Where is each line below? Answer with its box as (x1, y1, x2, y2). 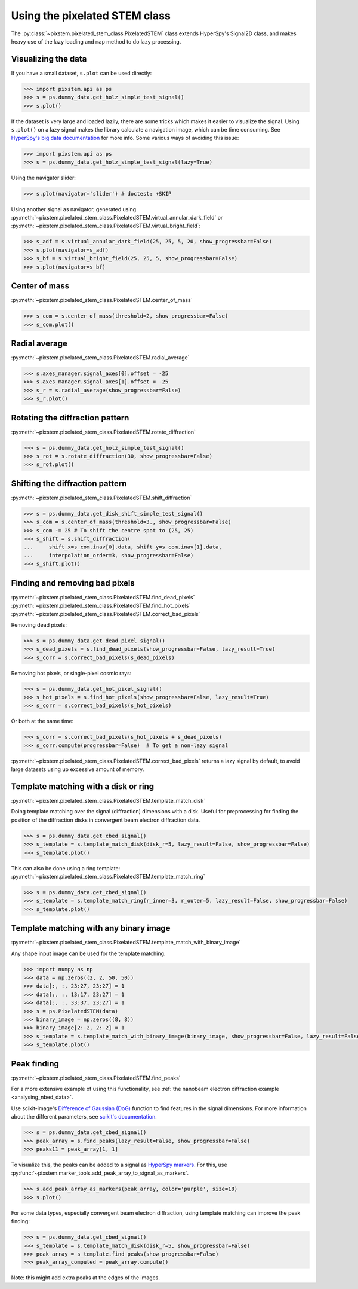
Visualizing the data (11, 54, 87, 64)
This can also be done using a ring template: (11, 864, 121, 871)
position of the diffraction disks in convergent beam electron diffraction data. (11, 816, 200, 824)
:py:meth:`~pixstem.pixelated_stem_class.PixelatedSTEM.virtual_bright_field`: (11, 222, 201, 230)
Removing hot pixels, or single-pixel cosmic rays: (11, 669, 132, 677)
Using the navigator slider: (11, 174, 76, 181)
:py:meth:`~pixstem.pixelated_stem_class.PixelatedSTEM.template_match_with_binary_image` (11, 939, 241, 946)
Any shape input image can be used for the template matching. (11, 950, 166, 957)
